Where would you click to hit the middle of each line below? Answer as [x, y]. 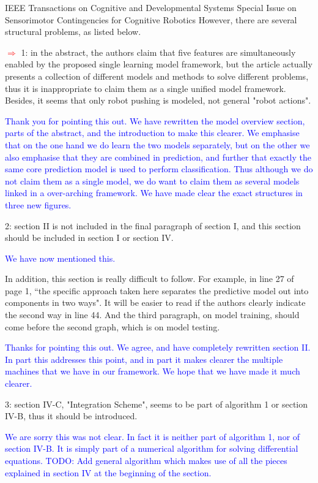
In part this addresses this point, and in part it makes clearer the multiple [144, 359]
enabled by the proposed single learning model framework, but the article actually [159, 64]
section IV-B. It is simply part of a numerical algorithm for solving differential [152, 448]
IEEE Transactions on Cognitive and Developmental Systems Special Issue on [151, 7]
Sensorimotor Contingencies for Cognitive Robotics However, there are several [151, 19]
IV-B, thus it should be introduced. [71, 416]
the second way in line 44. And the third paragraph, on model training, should [152, 315]
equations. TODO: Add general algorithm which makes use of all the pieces [146, 460]
